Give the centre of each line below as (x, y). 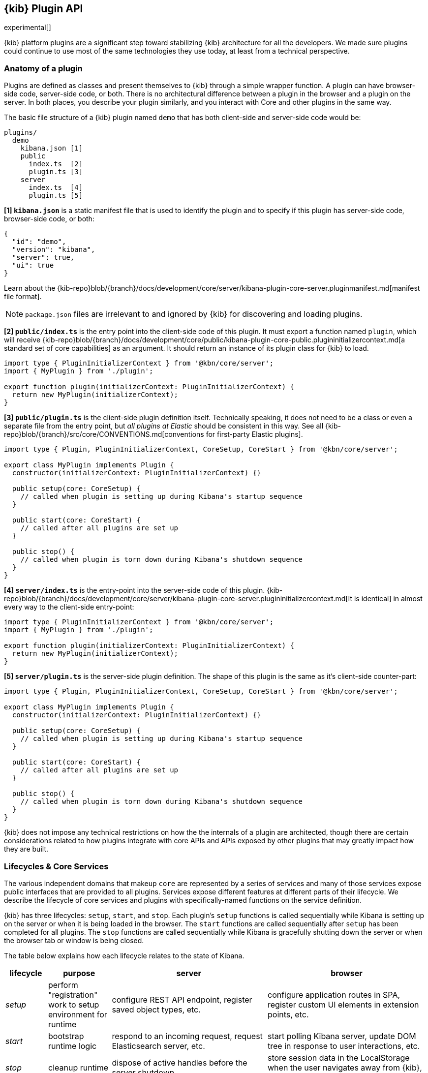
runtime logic (73, 1046)
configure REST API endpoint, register (182, 999)
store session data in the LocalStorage (339, 1058)
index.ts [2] (56, 164)
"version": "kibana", (54, 250)
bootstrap (66, 1036)
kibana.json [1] (52, 148)
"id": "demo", (39, 242)
